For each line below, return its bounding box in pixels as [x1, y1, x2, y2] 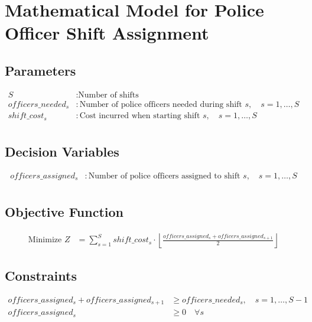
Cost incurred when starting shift [79, 112, 200, 121]
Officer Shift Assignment [5, 21, 209, 45]
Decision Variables [5, 142, 119, 161]
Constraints [5, 266, 77, 285]
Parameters [5, 61, 76, 79]
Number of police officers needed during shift [79, 100, 242, 109]
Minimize [28, 236, 62, 245]
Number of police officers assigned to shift [88, 172, 240, 181]
